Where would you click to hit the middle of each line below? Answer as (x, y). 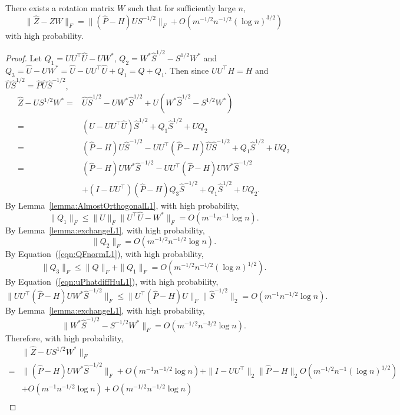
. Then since (187, 70)
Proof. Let (24, 57)
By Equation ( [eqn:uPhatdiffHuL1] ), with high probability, (112, 281)
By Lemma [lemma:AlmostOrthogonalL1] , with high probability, (122, 205)
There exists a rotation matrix (60, 8)
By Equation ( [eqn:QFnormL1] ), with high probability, (105, 254)
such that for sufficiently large (181, 8)
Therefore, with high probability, (65, 337)
